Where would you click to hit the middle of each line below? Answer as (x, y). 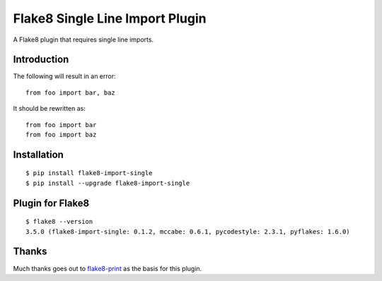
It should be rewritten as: (50, 109)
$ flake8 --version (59, 222)
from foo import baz (61, 135)
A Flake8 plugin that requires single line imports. (83, 40)
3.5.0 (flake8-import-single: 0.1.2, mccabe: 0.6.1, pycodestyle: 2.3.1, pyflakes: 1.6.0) (188, 232)
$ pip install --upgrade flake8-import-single (108, 183)
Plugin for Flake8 (51, 203)
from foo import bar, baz (71, 92)
